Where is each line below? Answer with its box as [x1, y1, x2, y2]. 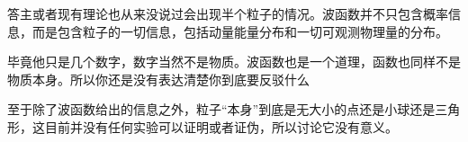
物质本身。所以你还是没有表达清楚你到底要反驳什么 [7, 69, 310, 88]
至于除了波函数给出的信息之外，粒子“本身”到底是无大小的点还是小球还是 [7, 100, 436, 119]
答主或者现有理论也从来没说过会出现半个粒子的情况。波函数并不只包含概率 [7, 4, 448, 22]
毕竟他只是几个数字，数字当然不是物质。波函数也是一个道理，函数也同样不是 [7, 52, 461, 71]
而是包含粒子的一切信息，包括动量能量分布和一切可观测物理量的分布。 [31, 22, 448, 40]
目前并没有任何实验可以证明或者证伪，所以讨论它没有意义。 [44, 117, 398, 136]
